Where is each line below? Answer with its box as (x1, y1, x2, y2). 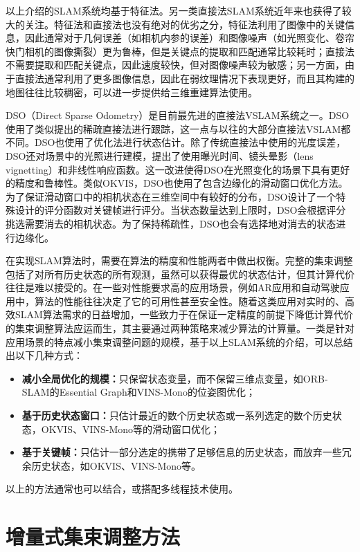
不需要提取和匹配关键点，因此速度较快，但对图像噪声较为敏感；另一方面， (6, 57, 345, 72)
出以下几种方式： (6, 348, 83, 362)
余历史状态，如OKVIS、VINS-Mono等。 (21, 458, 201, 472)
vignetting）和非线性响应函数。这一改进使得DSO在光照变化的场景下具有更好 (6, 162, 350, 176)
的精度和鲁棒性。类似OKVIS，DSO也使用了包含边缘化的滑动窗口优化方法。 (6, 176, 348, 190)
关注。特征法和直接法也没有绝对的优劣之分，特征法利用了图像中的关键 (24, 17, 345, 31)
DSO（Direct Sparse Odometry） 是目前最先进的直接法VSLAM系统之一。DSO (6, 108, 350, 122)
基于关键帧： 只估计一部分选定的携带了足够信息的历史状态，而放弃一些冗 (21, 445, 352, 459)
